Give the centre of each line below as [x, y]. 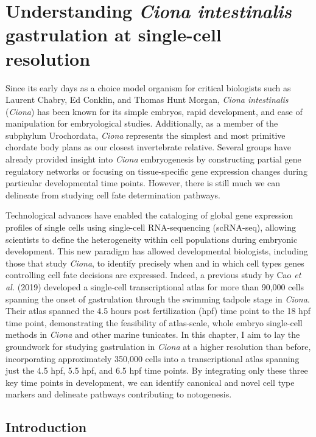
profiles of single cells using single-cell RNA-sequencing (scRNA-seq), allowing [151, 227]
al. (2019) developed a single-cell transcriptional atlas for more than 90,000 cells [155, 287]
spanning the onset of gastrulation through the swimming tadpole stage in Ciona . [158, 299]
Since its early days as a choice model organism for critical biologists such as [148, 87]
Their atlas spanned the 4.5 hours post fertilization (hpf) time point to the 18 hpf [158, 311]
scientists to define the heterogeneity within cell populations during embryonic [152, 239]
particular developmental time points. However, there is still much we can [143, 183]
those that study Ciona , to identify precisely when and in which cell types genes [155, 263]
